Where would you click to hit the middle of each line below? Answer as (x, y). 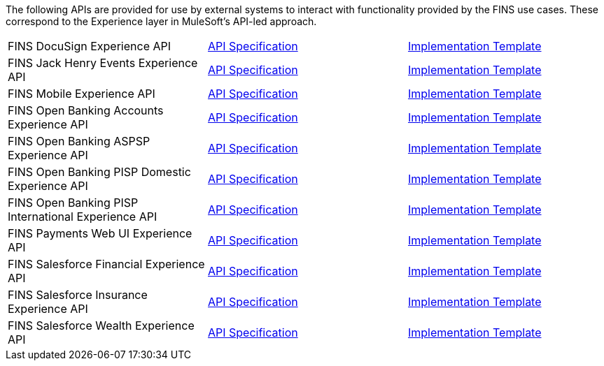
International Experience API (83, 217)
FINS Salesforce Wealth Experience (101, 325)
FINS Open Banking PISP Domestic (99, 172)
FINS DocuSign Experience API (90, 46)
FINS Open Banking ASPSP (79, 141)
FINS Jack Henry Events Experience (103, 63)
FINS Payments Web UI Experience (100, 233)
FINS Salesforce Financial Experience (106, 264)
